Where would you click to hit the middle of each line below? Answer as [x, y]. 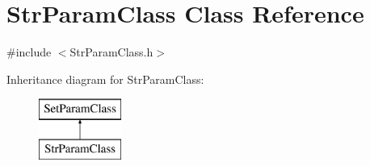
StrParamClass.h [111, 52]
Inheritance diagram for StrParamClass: [105, 79]
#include [29, 52]
